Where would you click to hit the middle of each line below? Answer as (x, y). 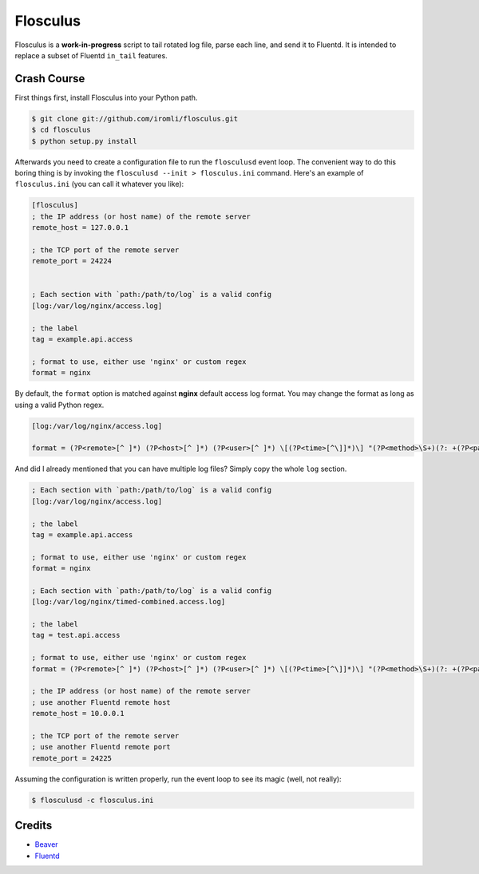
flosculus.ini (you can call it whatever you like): (99, 184)
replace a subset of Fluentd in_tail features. (91, 55)
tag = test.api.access (76, 635)
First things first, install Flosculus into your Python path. (106, 97)
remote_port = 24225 (71, 758)
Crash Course (50, 79)
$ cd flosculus (61, 130)
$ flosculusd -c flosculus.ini (93, 800)
